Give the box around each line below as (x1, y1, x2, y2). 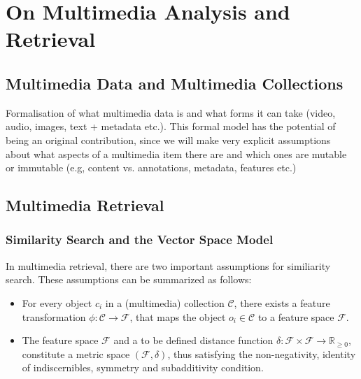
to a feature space (257, 309, 334, 324)
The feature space (22, 333, 99, 348)
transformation (22, 309, 86, 324)
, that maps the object (129, 309, 226, 324)
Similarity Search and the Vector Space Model (6, 231, 274, 248)
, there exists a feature (234, 295, 330, 310)
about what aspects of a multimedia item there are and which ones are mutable (6, 146, 347, 161)
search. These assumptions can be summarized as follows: (6, 272, 252, 287)
